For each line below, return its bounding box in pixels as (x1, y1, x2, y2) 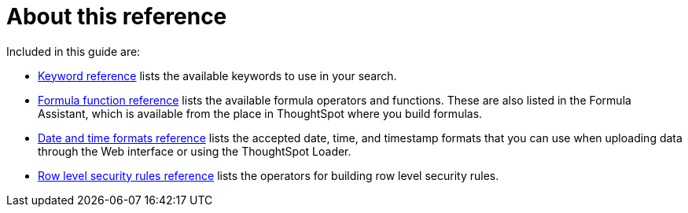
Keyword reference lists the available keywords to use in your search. (38, 68, 397, 83)
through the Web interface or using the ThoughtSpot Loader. (38, 144, 351, 158)
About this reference (6, 3, 227, 30)
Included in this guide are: (6, 44, 141, 58)
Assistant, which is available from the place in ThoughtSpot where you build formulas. (38, 106, 483, 120)
